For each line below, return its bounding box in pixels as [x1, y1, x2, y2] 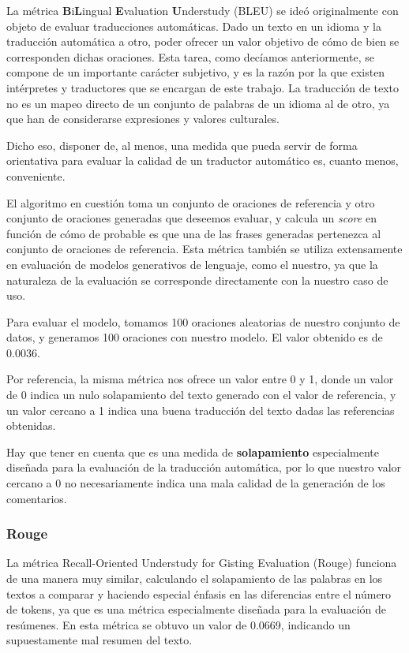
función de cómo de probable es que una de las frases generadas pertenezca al [6, 225, 381, 241]
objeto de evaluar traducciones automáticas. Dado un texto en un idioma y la [6, 17, 381, 34]
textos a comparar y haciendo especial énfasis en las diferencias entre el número [6, 585, 392, 602]
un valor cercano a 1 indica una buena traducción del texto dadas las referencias [6, 401, 395, 418]
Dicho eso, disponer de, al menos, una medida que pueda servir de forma [6, 136, 358, 153]
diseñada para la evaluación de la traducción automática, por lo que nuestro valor [6, 459, 402, 476]
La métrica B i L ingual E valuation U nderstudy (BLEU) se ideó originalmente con [6, 2, 399, 18]
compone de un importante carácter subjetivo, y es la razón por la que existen [6, 64, 385, 80]
